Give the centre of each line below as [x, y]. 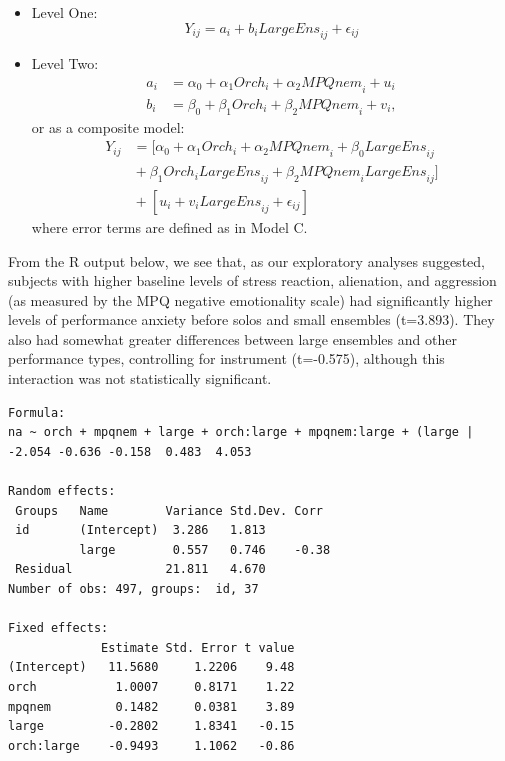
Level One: [64, 12]
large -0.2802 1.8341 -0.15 [151, 726]
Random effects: [62, 491]
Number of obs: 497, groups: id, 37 [133, 589]
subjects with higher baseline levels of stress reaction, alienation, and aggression [252, 280]
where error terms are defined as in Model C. [169, 226]
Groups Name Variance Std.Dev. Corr [169, 510]
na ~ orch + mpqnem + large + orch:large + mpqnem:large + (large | [241, 432]
